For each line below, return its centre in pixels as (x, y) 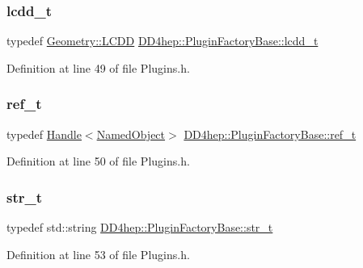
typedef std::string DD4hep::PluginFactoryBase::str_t (140, 227)
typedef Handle (44, 134)
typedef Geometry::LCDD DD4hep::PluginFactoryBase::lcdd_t (163, 41)
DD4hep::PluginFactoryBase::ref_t (270, 134)
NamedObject (131, 134)
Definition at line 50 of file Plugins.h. (98, 161)
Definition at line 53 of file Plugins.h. (98, 254)
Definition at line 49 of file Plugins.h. (98, 67)
